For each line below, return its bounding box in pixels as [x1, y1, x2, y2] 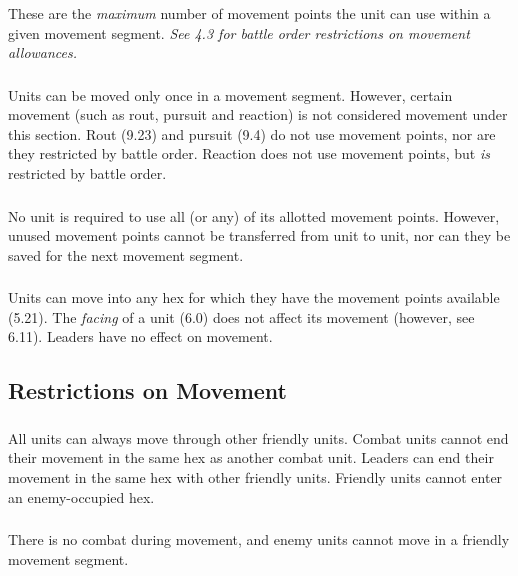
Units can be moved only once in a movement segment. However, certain [8, 84, 453, 105]
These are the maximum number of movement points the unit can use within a [8, 3, 491, 23]
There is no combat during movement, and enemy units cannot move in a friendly [8, 529, 510, 550]
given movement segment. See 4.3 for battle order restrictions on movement [8, 22, 470, 43]
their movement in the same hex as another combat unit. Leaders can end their [8, 447, 494, 468]
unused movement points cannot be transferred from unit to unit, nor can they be [8, 225, 511, 246]
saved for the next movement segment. [8, 244, 244, 265]
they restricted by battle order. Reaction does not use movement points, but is [8, 143, 490, 164]
